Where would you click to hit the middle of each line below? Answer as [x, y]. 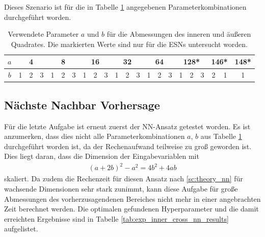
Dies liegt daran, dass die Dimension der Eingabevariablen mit [102, 156]
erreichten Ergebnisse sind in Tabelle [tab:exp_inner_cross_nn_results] [116, 218]
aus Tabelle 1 [221, 136]
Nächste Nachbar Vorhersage [82, 104]
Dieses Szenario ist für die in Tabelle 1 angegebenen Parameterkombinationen [125, 7]
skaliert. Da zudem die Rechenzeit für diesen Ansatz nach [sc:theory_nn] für [124, 179]
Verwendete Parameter [43, 34]
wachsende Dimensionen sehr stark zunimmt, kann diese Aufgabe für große [121, 189]
